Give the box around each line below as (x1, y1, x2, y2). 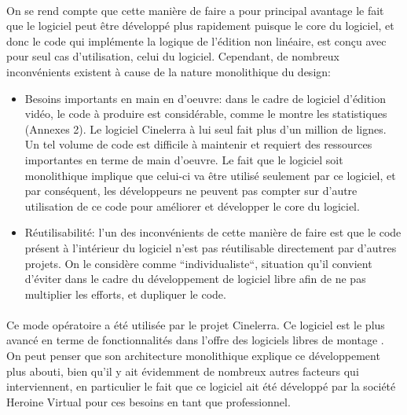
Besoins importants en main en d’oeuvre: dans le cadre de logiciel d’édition (24, 90, 386, 106)
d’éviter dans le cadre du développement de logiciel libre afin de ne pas (24, 270, 366, 287)
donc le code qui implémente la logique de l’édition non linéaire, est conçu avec (6, 32, 387, 49)
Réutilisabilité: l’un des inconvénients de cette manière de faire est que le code (24, 224, 401, 241)
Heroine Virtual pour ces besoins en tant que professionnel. (6, 393, 291, 409)
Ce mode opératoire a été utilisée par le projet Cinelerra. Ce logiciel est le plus (6, 316, 385, 332)
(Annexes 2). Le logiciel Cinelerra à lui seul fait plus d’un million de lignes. (24, 120, 387, 137)
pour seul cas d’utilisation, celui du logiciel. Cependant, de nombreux (6, 48, 339, 64)
